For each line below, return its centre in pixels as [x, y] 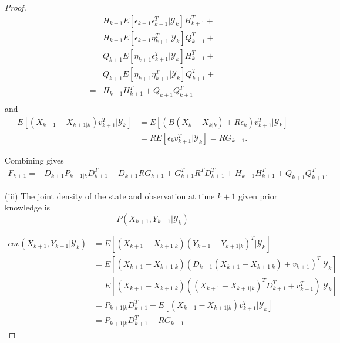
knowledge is [28, 207]
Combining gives [34, 160]
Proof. [16, 7]
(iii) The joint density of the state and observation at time [110, 196]
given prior [258, 196]
